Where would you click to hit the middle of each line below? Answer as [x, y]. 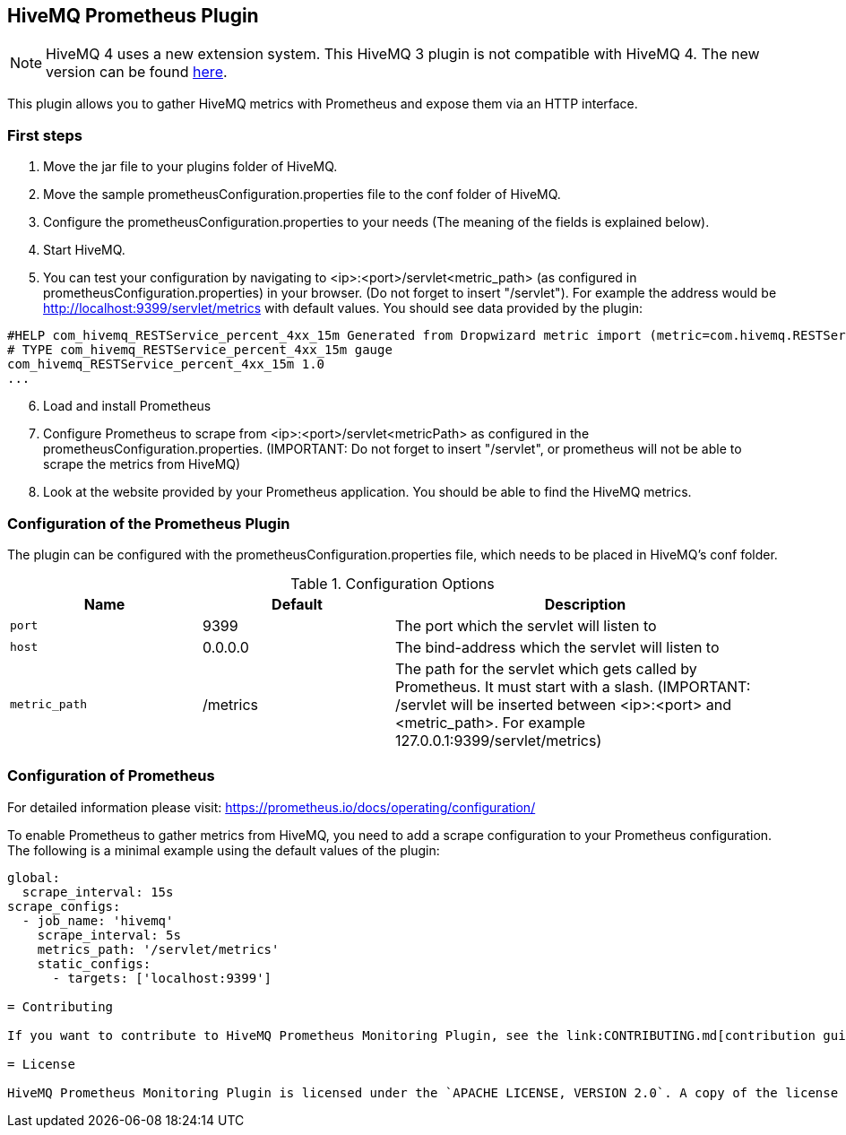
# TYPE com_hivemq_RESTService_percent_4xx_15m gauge [200, 350]
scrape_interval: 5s [109, 935]
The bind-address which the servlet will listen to [557, 647]
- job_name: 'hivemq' [98, 920]
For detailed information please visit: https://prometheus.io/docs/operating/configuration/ [272, 807]
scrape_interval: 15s [98, 892]
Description [585, 604]
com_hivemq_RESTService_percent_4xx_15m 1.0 [166, 364]
